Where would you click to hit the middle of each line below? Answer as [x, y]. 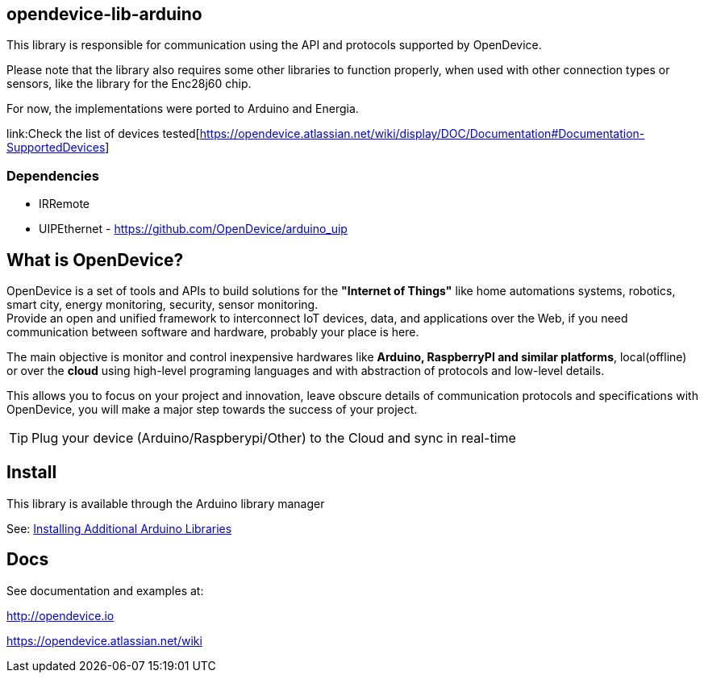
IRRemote [64, 204]
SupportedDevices [56, 148]
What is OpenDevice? [95, 260]
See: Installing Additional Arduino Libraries [119, 528]
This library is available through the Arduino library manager [166, 503]
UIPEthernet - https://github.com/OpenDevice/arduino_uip [193, 229]
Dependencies [53, 175]
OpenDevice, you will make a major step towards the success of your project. [212, 410]
